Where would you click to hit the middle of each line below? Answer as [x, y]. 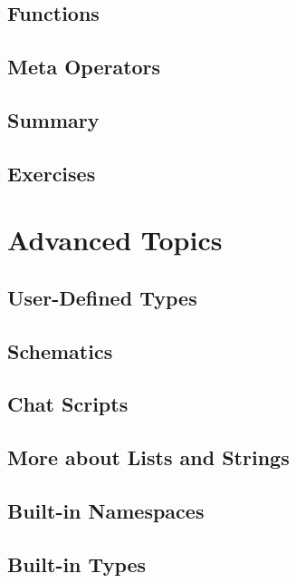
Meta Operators [84, 67]
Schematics [60, 350]
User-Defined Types [102, 297]
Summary [53, 119]
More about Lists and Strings [148, 457]
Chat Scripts [68, 404]
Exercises [52, 173]
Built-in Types [77, 564]
